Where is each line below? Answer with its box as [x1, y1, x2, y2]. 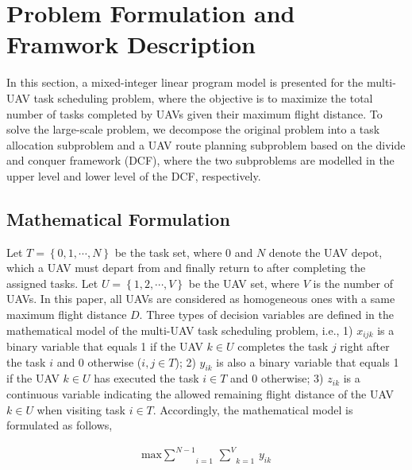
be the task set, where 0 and [114, 243, 253, 260]
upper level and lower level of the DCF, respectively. [6, 167, 261, 184]
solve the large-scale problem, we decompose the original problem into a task [6, 121, 380, 138]
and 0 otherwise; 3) [229, 370, 324, 386]
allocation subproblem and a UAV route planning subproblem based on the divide [6, 136, 406, 153]
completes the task [237, 338, 329, 355]
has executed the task [94, 370, 199, 386]
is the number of [313, 274, 394, 291]
